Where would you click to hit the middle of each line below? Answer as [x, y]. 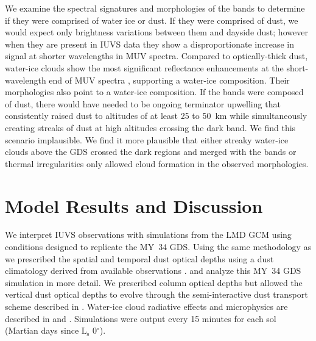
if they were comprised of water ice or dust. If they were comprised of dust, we [152, 20]
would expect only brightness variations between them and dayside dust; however [156, 32]
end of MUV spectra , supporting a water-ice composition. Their [169, 80]
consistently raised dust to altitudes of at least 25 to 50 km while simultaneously [156, 116]
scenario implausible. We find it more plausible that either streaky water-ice [147, 139]
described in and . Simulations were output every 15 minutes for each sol [141, 318]
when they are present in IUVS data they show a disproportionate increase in [149, 44]
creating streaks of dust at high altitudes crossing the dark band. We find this [150, 127]
